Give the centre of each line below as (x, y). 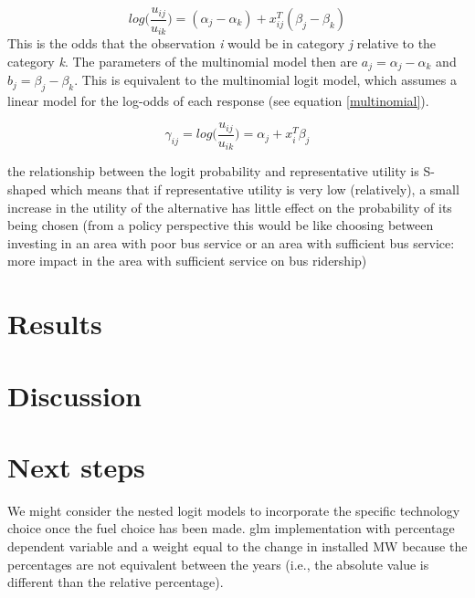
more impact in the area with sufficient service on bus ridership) (187, 261)
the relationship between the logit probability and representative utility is (213, 171)
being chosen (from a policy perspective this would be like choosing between (221, 225)
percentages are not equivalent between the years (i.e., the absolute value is (218, 564)
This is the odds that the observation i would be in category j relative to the (222, 43)
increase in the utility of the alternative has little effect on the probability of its (230, 207)
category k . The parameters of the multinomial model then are (183, 61)
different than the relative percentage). (116, 582)
